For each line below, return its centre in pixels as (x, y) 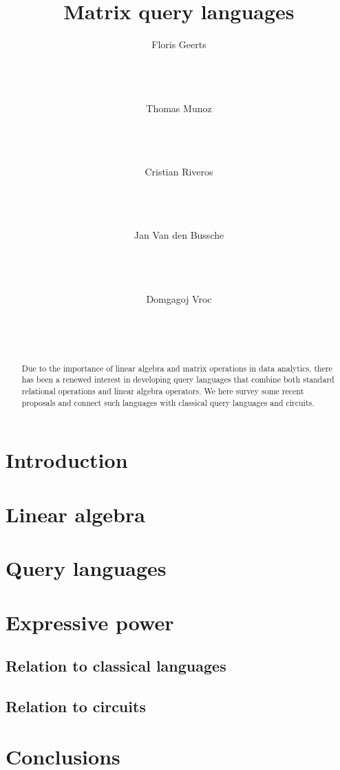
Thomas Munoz (179, 108)
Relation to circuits (76, 706)
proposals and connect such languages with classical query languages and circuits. (168, 402)
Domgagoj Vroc (179, 298)
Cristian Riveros (179, 171)
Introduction (67, 460)
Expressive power (90, 622)
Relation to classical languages (116, 666)
